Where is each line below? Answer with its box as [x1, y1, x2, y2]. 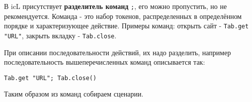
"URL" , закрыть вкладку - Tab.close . [4, 30, 117, 40]
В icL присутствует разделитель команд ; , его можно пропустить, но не [4, 1, 227, 11]
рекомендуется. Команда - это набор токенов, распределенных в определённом [4, 10, 242, 21]
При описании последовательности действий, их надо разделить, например [4, 47, 231, 57]
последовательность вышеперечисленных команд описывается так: [4, 57, 205, 67]
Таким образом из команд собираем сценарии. [4, 89, 144, 99]
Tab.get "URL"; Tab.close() [4, 74, 97, 82]
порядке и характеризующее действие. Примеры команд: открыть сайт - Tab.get [4, 20, 249, 31]
